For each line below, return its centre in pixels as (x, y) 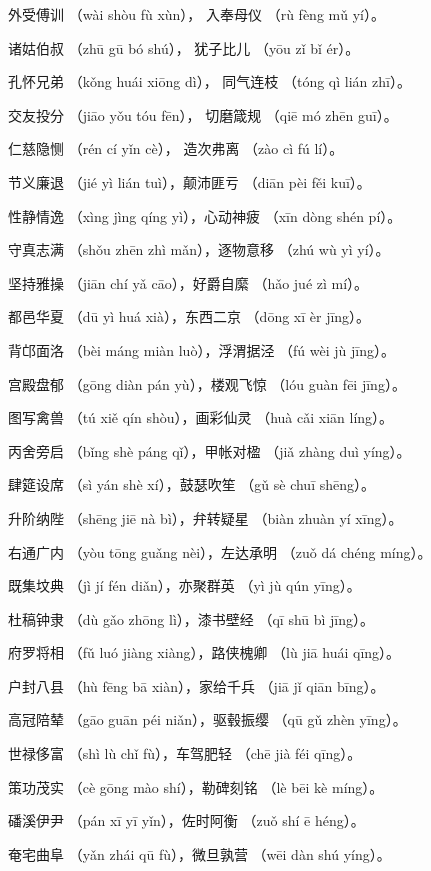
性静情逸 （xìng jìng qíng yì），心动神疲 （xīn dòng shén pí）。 (205, 215)
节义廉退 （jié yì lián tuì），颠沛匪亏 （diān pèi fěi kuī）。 (189, 181)
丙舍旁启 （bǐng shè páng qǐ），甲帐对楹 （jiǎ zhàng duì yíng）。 (209, 450)
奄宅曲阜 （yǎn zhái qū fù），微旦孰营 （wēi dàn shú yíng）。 (199, 853)
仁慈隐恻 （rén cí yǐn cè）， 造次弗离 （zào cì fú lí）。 (176, 148)
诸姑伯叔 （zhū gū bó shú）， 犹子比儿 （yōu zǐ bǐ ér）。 (184, 47)
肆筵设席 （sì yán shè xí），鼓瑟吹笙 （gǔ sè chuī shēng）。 (191, 484)
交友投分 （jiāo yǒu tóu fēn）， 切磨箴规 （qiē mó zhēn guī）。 (203, 114)
